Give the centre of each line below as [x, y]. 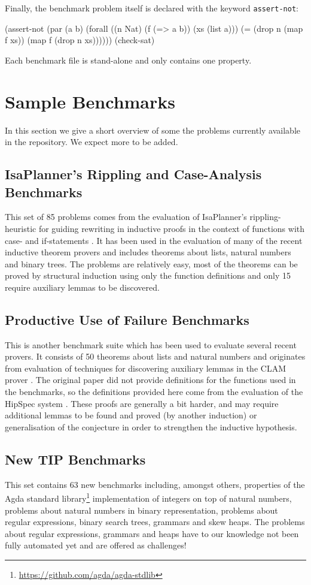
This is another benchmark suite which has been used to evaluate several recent [151, 344]
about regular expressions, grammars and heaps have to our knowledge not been [152, 533]
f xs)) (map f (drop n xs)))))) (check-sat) [80, 40]
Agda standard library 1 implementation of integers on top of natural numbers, [148, 497]
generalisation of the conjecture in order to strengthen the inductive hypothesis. [151, 426]
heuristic [21, 228]
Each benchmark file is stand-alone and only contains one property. [128, 60]
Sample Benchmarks [90, 101]
